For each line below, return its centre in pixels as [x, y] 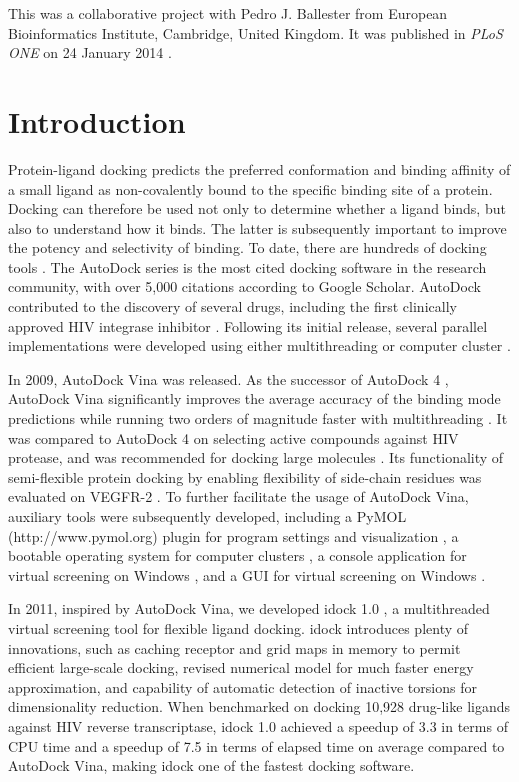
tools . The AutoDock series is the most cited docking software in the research [247, 266]
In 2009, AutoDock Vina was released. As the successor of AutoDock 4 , [228, 378]
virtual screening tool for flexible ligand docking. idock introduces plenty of [238, 627]
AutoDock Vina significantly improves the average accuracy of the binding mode [254, 398]
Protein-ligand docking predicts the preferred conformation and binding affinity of [259, 168]
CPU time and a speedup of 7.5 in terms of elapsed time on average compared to [256, 745]
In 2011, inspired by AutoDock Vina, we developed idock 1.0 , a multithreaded [249, 608]
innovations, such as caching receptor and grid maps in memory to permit [234, 647]
